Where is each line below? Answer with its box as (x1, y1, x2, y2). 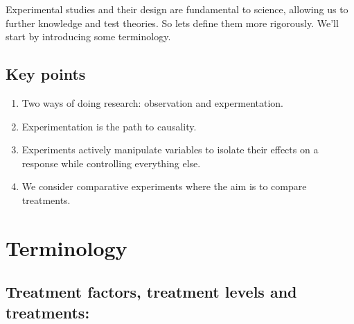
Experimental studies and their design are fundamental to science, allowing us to (6, 2, 348, 16)
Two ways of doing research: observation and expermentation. (21, 95, 284, 110)
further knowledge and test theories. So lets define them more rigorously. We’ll (6, 15, 339, 30)
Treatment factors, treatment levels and (6, 281, 297, 302)
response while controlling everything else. (21, 155, 201, 170)
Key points (6, 63, 86, 85)
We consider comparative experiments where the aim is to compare (21, 179, 307, 194)
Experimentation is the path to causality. (21, 119, 197, 133)
